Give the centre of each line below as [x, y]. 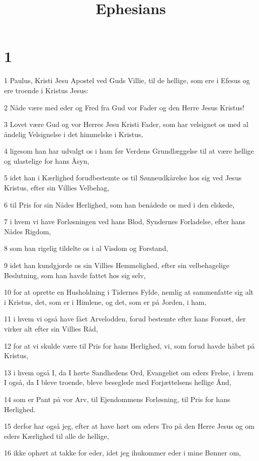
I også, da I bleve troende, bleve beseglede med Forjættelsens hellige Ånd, [118, 382]
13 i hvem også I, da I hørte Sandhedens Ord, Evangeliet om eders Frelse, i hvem [129, 372]
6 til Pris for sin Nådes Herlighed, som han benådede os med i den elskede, [119, 204]
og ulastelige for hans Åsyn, [47, 160]
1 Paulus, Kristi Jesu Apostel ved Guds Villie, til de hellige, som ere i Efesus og [127, 80]
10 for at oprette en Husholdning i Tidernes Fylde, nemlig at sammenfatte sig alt [129, 292]
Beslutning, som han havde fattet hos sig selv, [75, 275]
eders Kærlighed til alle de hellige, [57, 436]
